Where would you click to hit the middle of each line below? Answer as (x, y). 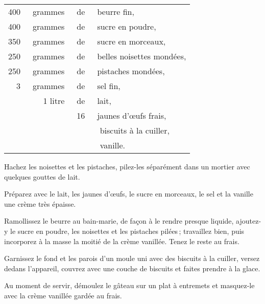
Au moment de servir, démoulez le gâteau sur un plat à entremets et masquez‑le (129, 285)
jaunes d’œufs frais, (132, 115)
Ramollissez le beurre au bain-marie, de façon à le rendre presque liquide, (119, 221)
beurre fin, (116, 12)
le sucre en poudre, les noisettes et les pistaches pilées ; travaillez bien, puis (127, 231)
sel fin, (109, 86)
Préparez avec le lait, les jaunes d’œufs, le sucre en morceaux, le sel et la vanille (129, 194)
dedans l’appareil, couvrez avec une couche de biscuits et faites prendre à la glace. (132, 268)
